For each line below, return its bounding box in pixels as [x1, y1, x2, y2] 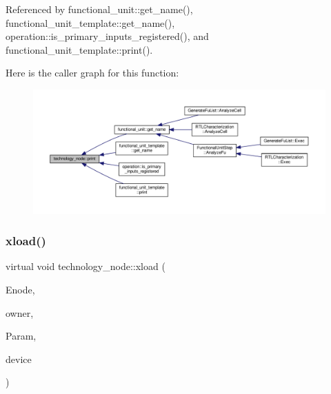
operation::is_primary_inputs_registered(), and [6, 29, 209, 43]
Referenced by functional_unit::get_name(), [6, 2, 193, 16]
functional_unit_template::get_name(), [6, 15, 175, 30]
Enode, [6, 282, 35, 296]
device [6, 351, 32, 366]
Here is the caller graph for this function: [6, 65, 179, 80]
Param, [6, 329, 37, 343]
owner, [6, 305, 34, 320]
